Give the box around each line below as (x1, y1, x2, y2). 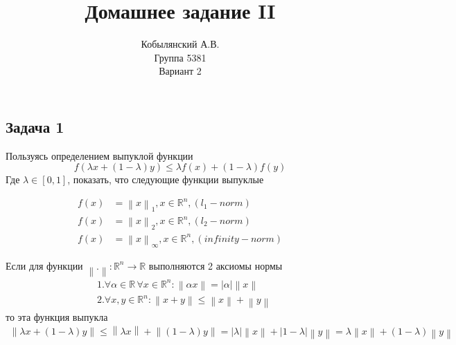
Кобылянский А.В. (141, 37, 220, 51)
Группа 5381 (154, 50, 207, 64)
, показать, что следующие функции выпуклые (67, 172, 264, 187)
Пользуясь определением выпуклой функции (6, 148, 193, 162)
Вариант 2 (159, 64, 202, 78)
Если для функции (6, 258, 83, 272)
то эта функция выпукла (6, 309, 108, 324)
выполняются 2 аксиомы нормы (148, 258, 283, 272)
